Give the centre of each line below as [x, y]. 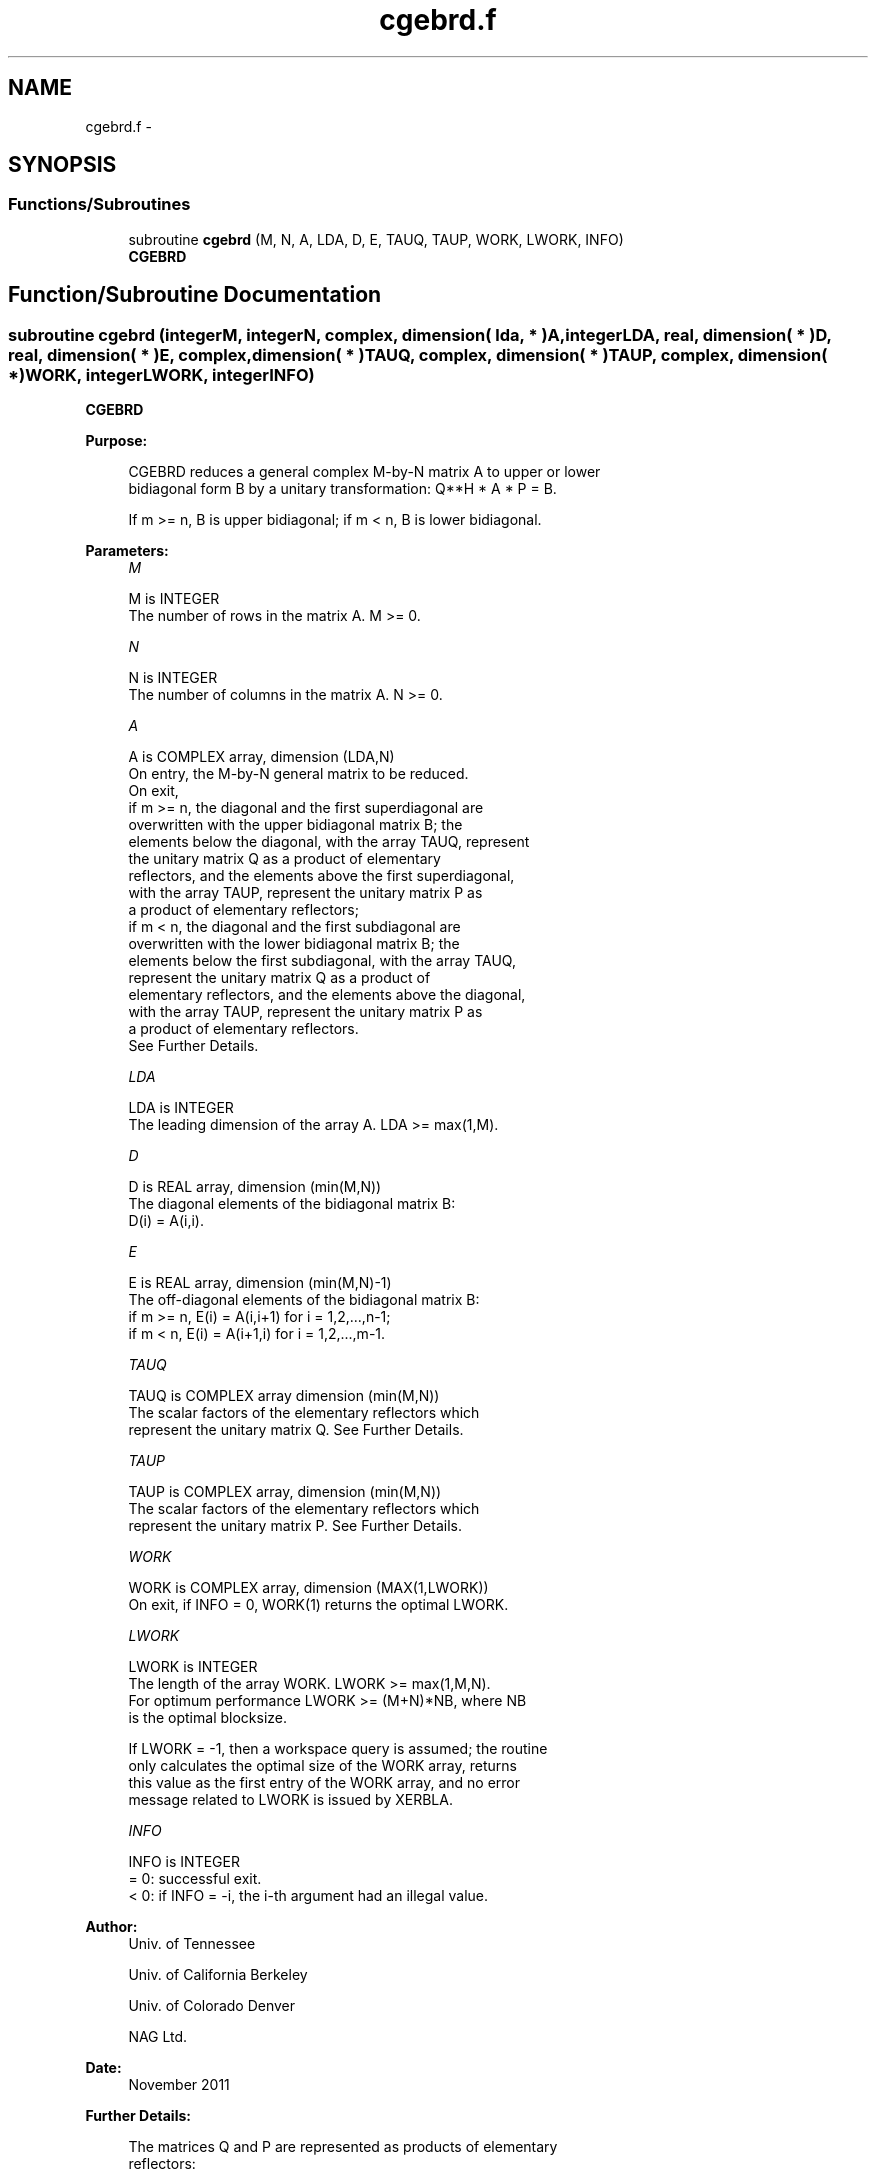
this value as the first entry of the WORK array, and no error [324, 1783]
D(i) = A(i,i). [166, 1221]
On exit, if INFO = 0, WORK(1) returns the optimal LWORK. [318, 1605]
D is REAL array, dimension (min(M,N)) [255, 1187]
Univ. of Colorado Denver [212, 2006]
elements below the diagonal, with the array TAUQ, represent [329, 842]
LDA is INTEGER [181, 1108]
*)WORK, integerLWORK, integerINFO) [161, 374]
